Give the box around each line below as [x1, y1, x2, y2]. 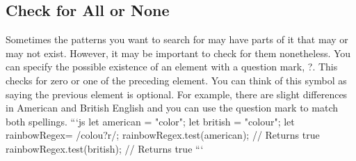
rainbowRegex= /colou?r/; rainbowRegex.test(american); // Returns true [6, 128, 320, 142]
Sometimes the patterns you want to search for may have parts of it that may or [6, 32, 348, 47]
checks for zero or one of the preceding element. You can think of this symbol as [6, 72, 347, 87]
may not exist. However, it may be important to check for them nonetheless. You [6, 45, 351, 60]
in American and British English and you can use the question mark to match [6, 100, 338, 115]
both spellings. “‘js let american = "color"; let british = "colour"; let [6, 114, 295, 128]
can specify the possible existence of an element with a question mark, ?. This [6, 59, 338, 74]
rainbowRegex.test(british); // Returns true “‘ [6, 141, 204, 155]
